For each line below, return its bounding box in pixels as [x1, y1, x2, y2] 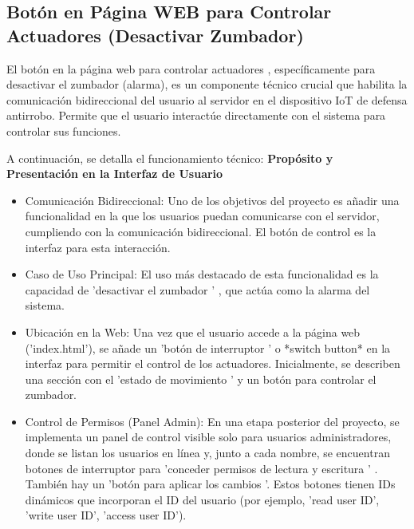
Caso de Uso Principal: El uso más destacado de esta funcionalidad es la [25, 266, 379, 282]
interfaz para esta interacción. [25, 239, 171, 255]
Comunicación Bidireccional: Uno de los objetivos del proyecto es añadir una [25, 191, 400, 208]
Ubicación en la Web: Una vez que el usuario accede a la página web [25, 323, 361, 340]
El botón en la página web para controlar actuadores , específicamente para [6, 60, 376, 77]
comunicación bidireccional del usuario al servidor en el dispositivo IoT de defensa [6, 91, 408, 108]
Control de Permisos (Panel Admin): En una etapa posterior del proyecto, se [25, 413, 400, 429]
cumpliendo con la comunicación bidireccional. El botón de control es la [25, 223, 377, 239]
